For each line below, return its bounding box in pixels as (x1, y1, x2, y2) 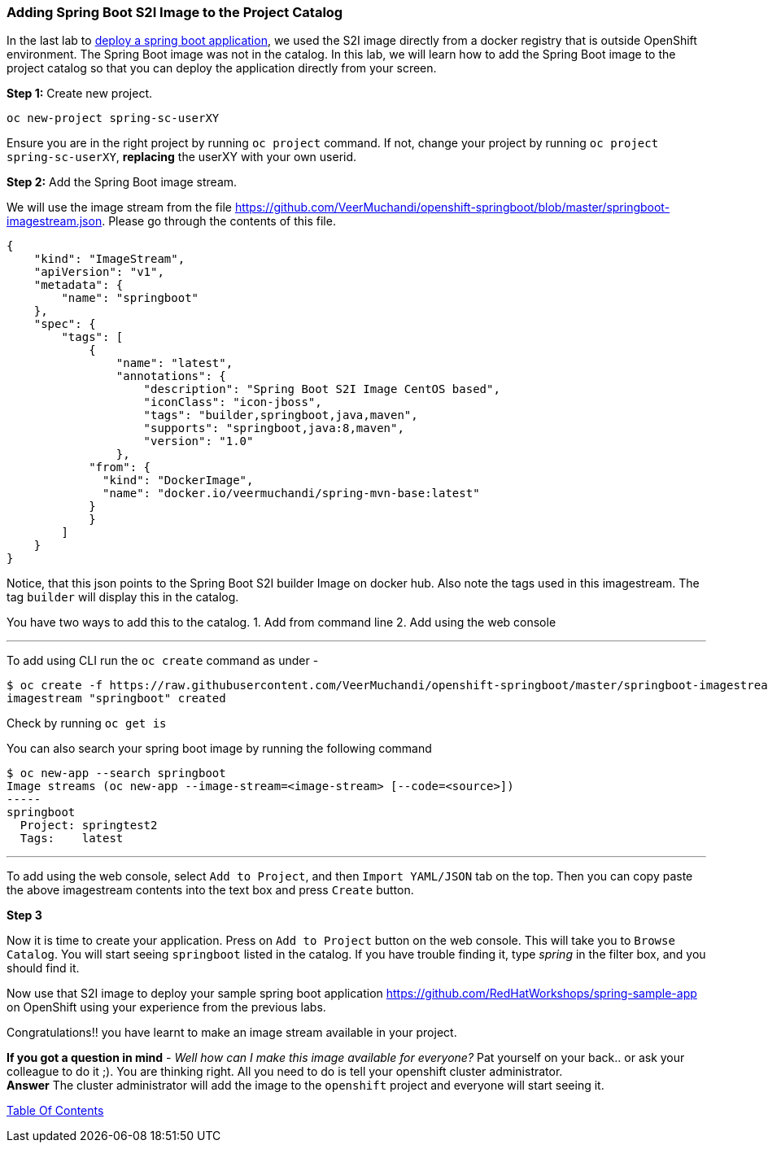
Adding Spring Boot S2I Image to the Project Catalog (7, 4, 343, 20)
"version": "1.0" (143, 435, 254, 448)
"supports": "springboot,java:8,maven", (143, 422, 404, 435)
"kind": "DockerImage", (103, 474, 254, 487)
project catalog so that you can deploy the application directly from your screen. (7, 61, 437, 76)
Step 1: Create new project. (7, 86, 153, 101)
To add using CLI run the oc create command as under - (7, 653, 319, 668)
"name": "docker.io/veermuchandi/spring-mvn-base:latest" (103, 487, 480, 500)
